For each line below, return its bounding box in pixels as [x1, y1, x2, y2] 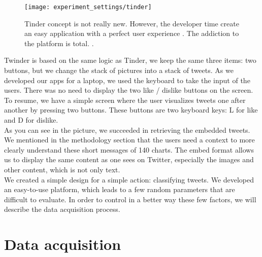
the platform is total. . [24, 38, 94, 48]
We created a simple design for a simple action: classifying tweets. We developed [4, 174, 254, 185]
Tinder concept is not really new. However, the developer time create [24, 18, 239, 28]
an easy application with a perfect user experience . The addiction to [24, 28, 239, 39]
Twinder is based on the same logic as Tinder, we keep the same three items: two [4, 55, 256, 65]
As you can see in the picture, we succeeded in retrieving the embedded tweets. [4, 124, 250, 135]
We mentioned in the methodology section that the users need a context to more [4, 134, 255, 145]
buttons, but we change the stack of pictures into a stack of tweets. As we [4, 65, 234, 76]
